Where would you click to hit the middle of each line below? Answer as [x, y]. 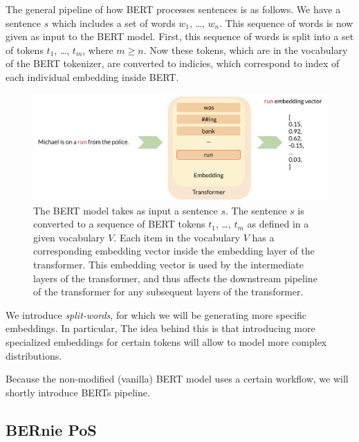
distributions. [34, 355]
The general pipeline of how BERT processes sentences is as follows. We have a [173, 9]
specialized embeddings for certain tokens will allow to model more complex [166, 341]
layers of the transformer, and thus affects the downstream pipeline [175, 278]
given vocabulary [69, 237]
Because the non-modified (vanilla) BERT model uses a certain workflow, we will [177, 379]
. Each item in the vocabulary [177, 237]
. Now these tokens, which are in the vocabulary [246, 49]
